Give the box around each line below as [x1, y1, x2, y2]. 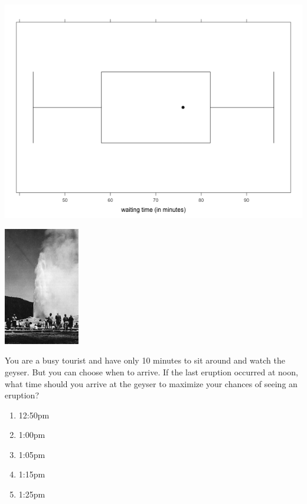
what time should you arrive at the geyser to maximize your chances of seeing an [5, 377, 298, 390]
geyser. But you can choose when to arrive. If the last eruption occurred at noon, [5, 365, 298, 378]
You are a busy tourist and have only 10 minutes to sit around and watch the [5, 354, 285, 366]
